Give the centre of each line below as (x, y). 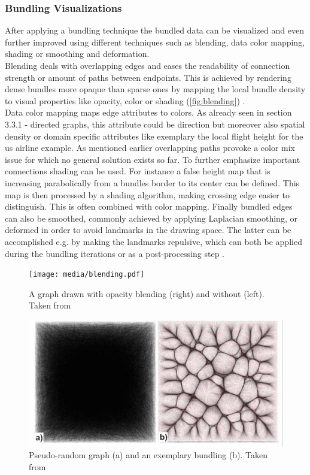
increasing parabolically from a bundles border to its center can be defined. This (152, 182)
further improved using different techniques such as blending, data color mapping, (155, 42)
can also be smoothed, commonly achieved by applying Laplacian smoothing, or (151, 218)
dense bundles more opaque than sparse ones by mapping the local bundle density (155, 89)
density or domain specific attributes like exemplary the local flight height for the (154, 136)
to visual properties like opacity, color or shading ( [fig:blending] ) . (125, 100)
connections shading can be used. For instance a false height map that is (138, 171)
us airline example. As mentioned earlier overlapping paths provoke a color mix (150, 148)
